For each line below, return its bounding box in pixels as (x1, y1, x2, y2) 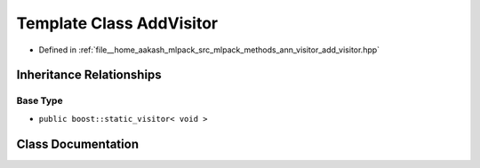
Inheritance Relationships (16, 68, 162, 83)
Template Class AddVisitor (16, 13, 218, 33)
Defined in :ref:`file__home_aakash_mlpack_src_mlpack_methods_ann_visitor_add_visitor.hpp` (38, 44, 380, 55)
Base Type (16, 94, 63, 107)
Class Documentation (16, 136, 140, 151)
